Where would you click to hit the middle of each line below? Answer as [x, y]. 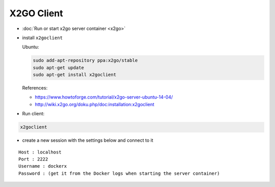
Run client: [33, 114]
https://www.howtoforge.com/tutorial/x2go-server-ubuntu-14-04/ [104, 97]
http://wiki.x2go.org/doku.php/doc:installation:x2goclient [95, 104]
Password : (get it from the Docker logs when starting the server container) [119, 173]
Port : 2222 [33, 159]
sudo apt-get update [58, 68]
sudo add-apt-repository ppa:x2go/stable [85, 60]
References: [35, 88]
